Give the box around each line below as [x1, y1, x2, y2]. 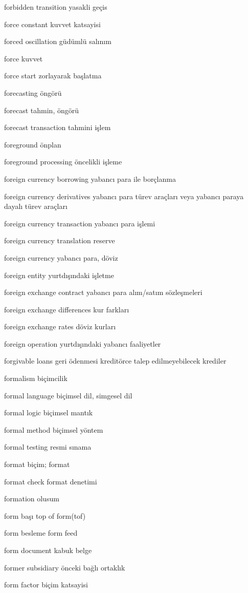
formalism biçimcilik [4, 373, 67, 384]
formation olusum [4, 493, 59, 504]
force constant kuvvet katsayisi [4, 18, 101, 29]
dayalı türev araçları [4, 201, 67, 211]
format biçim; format [4, 459, 70, 470]
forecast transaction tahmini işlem [4, 122, 111, 133]
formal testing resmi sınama [4, 441, 92, 452]
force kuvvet [4, 53, 43, 63]
